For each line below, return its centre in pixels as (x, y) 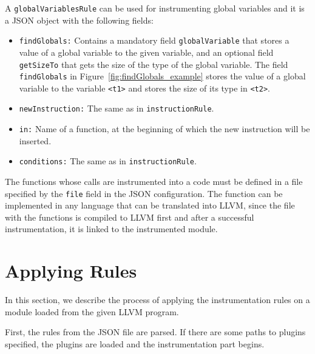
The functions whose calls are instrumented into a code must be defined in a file (154, 182)
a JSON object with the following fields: (79, 20)
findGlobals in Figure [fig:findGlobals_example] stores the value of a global (162, 76)
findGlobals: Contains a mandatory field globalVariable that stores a (154, 40)
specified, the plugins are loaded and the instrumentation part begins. (135, 343)
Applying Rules (71, 271)
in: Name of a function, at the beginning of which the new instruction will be (164, 129)
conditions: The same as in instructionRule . (108, 161)
